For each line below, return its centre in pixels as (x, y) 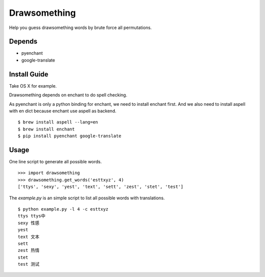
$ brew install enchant (46, 129)
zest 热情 (29, 250)
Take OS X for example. (33, 86)
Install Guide (29, 74)
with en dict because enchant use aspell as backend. (63, 111)
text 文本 (29, 237)
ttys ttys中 (32, 216)
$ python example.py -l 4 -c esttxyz (63, 209)
